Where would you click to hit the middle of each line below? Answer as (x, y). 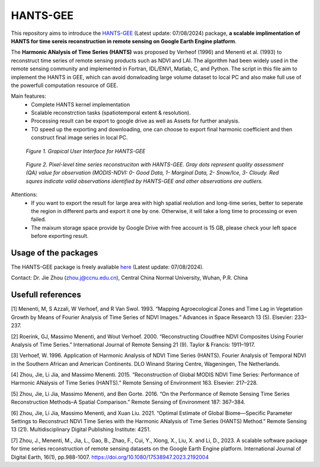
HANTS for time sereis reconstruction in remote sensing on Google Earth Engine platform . (124, 41)
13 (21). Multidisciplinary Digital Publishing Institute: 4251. (81, 430)
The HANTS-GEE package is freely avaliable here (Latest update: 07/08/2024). (107, 267)
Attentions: (24, 195)
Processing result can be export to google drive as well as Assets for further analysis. (135, 121)
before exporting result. (60, 236)
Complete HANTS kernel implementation (81, 104)
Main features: (29, 96)
